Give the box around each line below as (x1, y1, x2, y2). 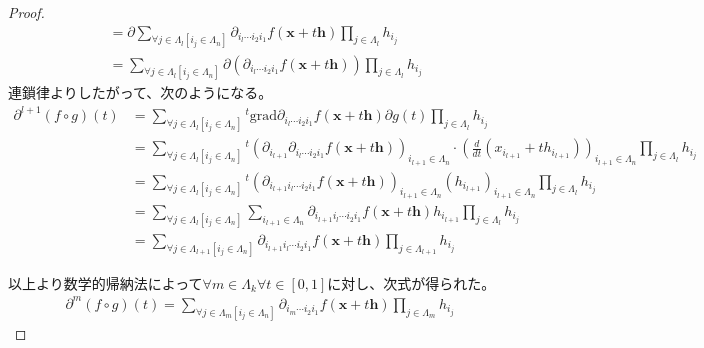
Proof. (8, 2, 45, 22)
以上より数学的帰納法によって (8, 272, 203, 293)
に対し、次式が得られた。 (327, 272, 496, 293)
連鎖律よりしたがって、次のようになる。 (8, 82, 273, 103)
